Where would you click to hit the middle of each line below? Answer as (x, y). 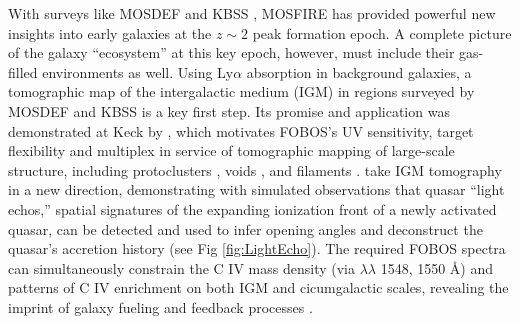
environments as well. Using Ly (138, 71)
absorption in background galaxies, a (359, 71)
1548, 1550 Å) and (437, 267)
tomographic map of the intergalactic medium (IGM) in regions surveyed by (241, 91)
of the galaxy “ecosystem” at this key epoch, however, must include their (231, 52)
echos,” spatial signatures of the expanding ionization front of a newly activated (252, 208)
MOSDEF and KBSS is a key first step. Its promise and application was (229, 110)
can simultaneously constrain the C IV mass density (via (181, 267)
